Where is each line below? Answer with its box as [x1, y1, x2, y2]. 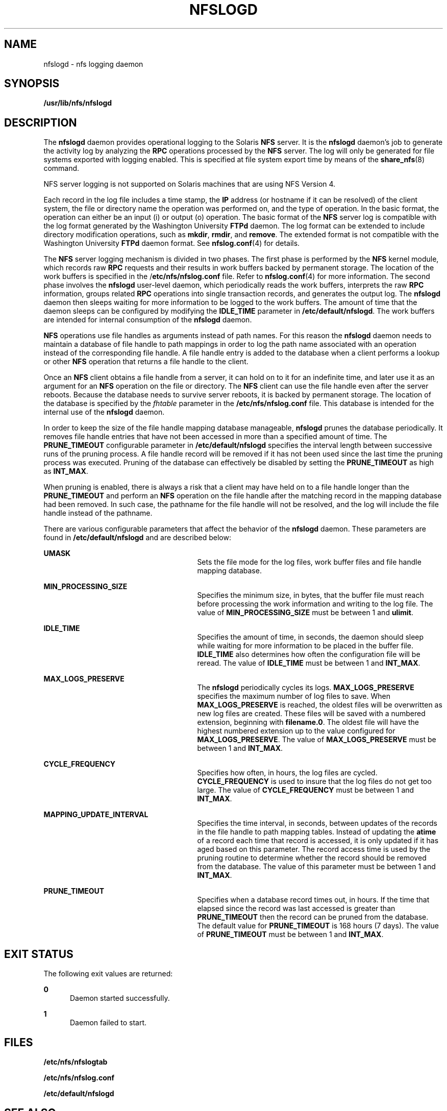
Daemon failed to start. [70, 1018, 147, 1027]
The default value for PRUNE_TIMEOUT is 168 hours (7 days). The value [197, 921, 439, 930]
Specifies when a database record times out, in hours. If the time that [197, 895, 430, 904]
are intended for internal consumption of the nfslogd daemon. [43, 315, 252, 324]
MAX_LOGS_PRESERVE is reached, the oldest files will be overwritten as [197, 700, 442, 710]
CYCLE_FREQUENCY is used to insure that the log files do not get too [197, 777, 432, 786]
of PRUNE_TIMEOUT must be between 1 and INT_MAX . [197, 930, 384, 939]
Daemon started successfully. [70, 994, 170, 1003]
